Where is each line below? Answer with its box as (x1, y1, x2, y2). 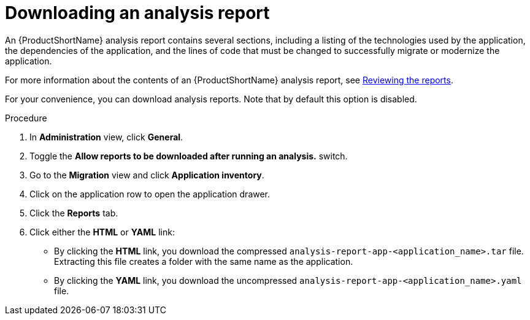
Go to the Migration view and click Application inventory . (29, 169, 264, 180)
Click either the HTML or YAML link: (29, 226, 175, 237)
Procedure (5, 112, 47, 123)
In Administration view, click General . (29, 131, 183, 142)
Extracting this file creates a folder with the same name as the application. (54, 256, 353, 267)
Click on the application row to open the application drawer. (29, 188, 271, 199)
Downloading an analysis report (5, 2, 270, 23)
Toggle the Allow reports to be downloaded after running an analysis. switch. (29, 150, 348, 161)
